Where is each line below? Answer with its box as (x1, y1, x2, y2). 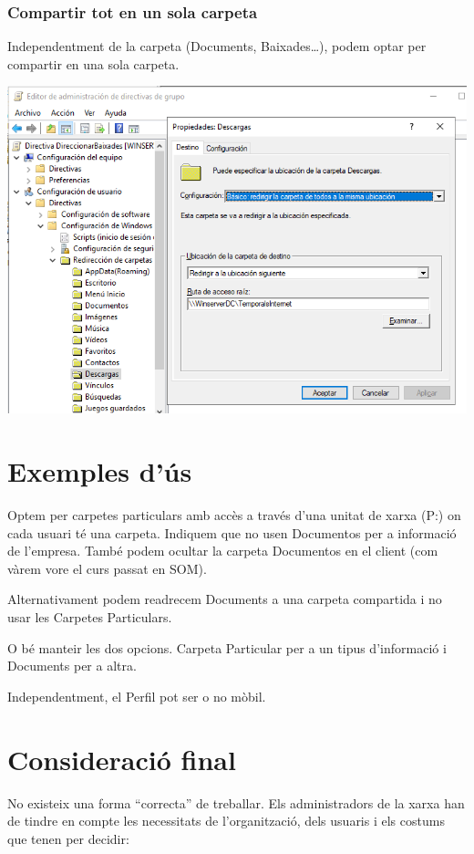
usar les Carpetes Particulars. (7, 608, 172, 626)
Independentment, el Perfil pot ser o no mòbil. (7, 686, 266, 705)
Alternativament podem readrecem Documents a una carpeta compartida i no (7, 589, 442, 609)
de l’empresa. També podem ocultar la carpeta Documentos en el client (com (7, 541, 438, 560)
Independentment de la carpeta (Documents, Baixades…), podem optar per (7, 36, 427, 56)
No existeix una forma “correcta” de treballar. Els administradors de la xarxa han (7, 793, 465, 812)
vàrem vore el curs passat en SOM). (7, 558, 207, 578)
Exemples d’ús (7, 453, 192, 490)
